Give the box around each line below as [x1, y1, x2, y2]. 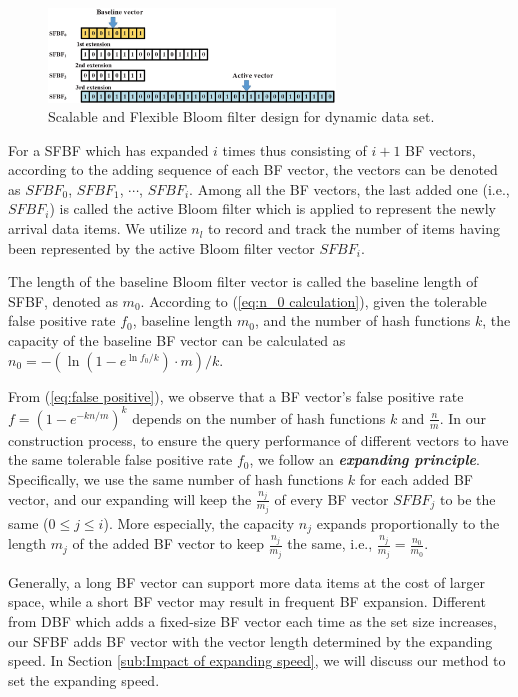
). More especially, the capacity [103, 512, 295, 533]
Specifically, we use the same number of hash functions [8, 468, 344, 489]
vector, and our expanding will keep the [8, 488, 252, 509]
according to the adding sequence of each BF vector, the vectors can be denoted [8, 159, 498, 180]
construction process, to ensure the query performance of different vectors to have [8, 429, 509, 450]
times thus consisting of [222, 139, 367, 160]
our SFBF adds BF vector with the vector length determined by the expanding [8, 630, 493, 651]
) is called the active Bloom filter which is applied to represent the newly [49, 198, 496, 219]
